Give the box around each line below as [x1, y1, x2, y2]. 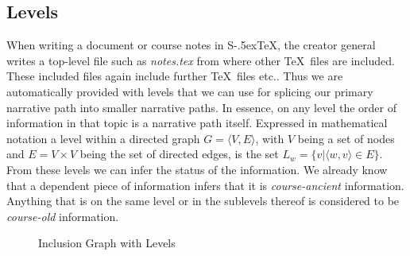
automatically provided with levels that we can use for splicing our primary [6, 83, 373, 99]
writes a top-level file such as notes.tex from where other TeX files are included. [6, 52, 395, 68]
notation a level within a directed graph [6, 130, 200, 146]
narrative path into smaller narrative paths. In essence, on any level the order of [6, 99, 396, 115]
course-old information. [6, 208, 119, 224]
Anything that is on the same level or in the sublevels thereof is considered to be [6, 192, 400, 209]
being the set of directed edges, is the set [79, 145, 279, 162]
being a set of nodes [297, 130, 395, 146]
